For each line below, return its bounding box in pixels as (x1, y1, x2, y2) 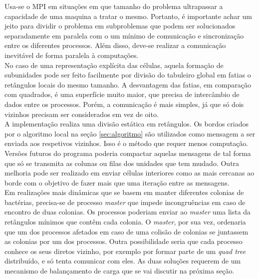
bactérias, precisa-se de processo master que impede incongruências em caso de (4, 196, 246, 207)
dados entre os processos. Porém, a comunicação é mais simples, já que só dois (4, 98, 244, 109)
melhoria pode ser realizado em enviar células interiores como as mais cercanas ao (4, 167, 255, 178)
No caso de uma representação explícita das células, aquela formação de (4, 59, 224, 70)
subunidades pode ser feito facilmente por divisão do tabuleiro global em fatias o (4, 69, 251, 80)
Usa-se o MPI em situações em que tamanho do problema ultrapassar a (4, 1, 223, 11)
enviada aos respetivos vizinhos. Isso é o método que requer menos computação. (4, 138, 249, 148)
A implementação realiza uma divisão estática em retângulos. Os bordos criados (4, 118, 249, 129)
